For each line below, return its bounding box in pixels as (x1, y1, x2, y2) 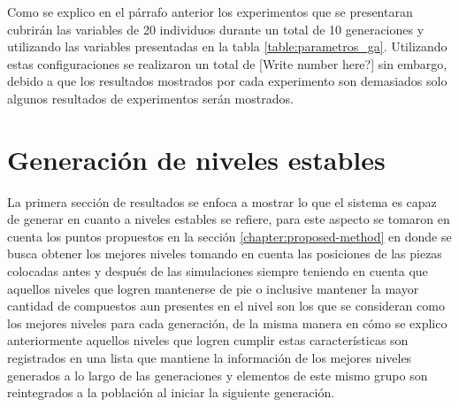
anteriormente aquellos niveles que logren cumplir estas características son (7, 331, 409, 349)
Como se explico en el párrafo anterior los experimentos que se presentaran (7, 3, 413, 20)
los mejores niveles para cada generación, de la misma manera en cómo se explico (7, 313, 448, 332)
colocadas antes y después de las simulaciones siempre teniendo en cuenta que (7, 262, 428, 280)
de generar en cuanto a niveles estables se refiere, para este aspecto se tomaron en (7, 210, 450, 228)
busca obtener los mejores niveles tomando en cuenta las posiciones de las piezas (7, 244, 442, 263)
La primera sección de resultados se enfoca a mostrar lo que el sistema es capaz (7, 192, 437, 211)
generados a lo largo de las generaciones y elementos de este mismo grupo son (7, 365, 428, 384)
